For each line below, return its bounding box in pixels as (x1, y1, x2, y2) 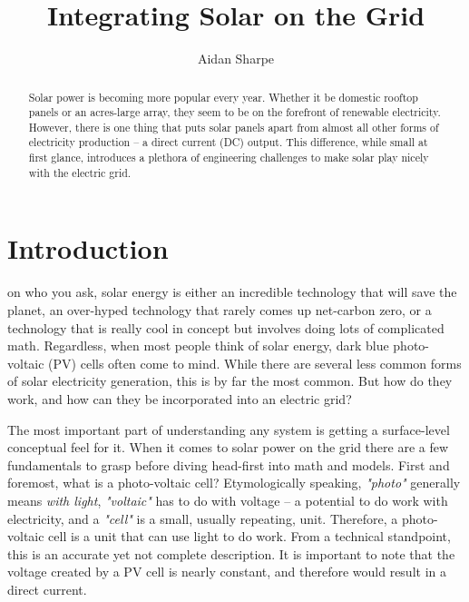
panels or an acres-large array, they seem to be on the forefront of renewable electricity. (28, 104, 441, 120)
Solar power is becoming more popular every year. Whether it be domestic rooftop (28, 89, 418, 104)
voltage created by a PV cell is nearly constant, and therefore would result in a (7, 562, 446, 581)
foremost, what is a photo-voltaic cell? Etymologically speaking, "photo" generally (7, 473, 461, 492)
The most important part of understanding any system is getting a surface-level (7, 419, 450, 439)
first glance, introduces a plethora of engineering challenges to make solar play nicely (28, 150, 429, 165)
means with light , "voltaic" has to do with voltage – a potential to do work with (7, 490, 448, 509)
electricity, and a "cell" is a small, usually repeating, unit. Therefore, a (7, 508, 398, 528)
